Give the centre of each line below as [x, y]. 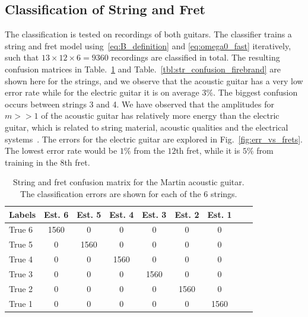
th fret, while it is [208, 150]
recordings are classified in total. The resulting [196, 57]
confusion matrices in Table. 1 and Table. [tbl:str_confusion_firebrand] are [143, 69]
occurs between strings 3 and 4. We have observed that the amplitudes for [139, 104]
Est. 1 [220, 214]
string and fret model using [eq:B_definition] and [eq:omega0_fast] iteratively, [148, 45]
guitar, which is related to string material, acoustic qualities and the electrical [147, 127]
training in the [31, 162]
